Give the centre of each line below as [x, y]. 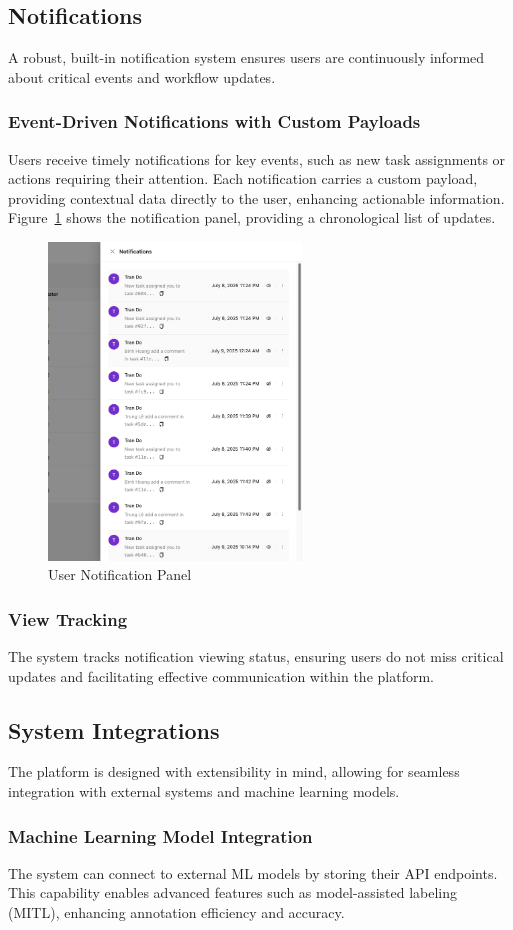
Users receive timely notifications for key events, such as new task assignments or [257, 158]
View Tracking [68, 618]
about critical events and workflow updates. [142, 76]
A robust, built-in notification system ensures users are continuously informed [246, 57]
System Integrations [114, 729]
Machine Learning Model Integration [160, 835]
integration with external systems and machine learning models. [204, 791]
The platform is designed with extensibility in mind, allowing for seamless [234, 771]
